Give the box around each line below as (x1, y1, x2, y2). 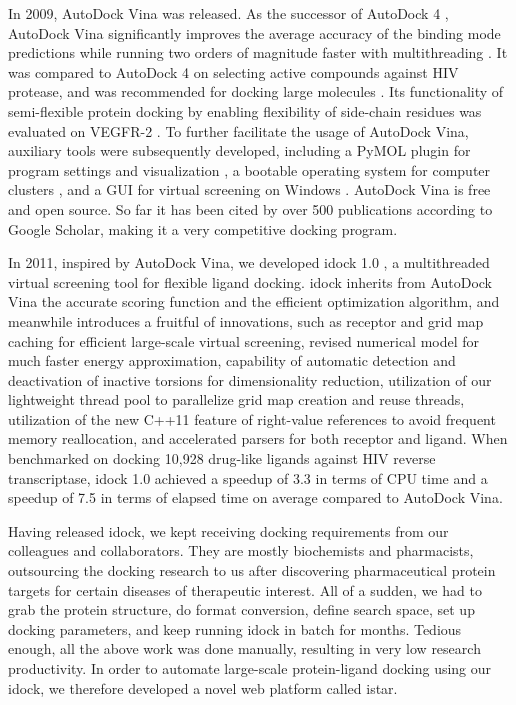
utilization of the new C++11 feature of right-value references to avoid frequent (8, 408, 496, 429)
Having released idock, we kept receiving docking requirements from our (8, 520, 449, 541)
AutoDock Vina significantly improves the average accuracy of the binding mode (8, 22, 501, 43)
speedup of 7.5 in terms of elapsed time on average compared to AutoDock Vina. (8, 487, 503, 508)
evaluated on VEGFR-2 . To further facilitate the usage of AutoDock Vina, (8, 120, 469, 141)
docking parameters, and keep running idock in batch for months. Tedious (8, 618, 462, 639)
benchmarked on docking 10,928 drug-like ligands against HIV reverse (8, 448, 436, 469)
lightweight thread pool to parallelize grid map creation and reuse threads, (8, 389, 465, 410)
